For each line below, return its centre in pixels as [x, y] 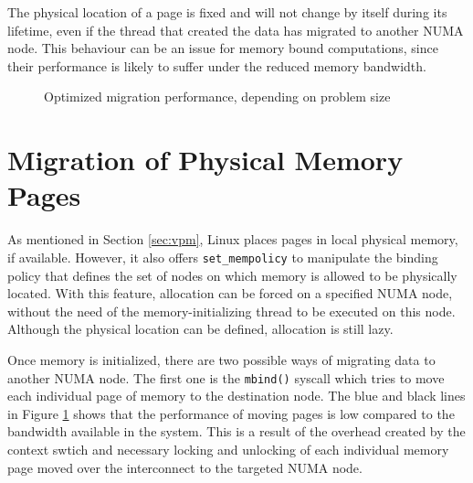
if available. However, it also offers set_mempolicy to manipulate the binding [223, 257]
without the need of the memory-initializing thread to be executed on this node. [231, 311]
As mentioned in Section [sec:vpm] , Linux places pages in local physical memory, [233, 239]
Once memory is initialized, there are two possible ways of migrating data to [221, 359]
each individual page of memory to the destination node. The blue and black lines [236, 396]
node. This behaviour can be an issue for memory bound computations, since [223, 48]
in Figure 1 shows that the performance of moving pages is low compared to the [231, 413]
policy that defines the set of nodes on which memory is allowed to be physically [232, 275]
